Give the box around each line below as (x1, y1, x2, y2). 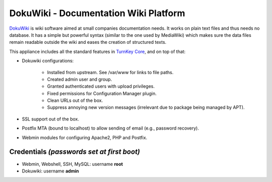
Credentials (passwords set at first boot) (9, 148, 141, 156)
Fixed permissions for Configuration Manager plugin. (47, 90, 157, 96)
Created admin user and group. (47, 76, 112, 82)
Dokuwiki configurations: (22, 58, 74, 64)
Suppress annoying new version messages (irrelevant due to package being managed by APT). (47, 104, 245, 110)
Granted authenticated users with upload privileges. (47, 83, 155, 89)
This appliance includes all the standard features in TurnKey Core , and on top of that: (9, 48, 186, 54)
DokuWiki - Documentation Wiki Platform (9, 8, 185, 19)
